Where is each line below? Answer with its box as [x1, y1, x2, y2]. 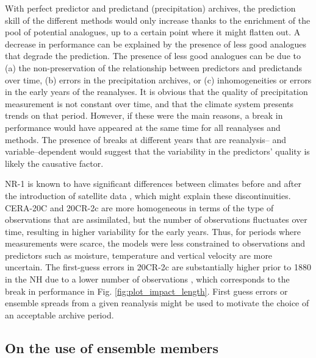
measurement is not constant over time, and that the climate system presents [5, 97, 294, 110]
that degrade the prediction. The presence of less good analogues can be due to [5, 49, 301, 62]
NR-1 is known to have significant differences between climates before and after [5, 177, 301, 190]
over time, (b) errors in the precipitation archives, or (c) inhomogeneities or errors [5, 73, 312, 86]
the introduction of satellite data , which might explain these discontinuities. [5, 189, 291, 202]
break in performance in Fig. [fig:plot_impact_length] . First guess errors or [5, 284, 288, 297]
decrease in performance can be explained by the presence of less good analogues [5, 37, 307, 50]
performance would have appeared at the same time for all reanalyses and [5, 121, 281, 133]
